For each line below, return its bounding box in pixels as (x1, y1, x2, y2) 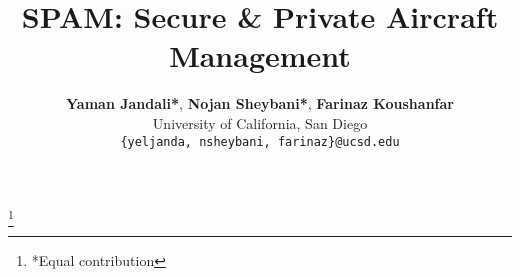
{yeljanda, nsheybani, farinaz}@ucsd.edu (120, 134, 400, 149)
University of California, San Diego (152, 112, 368, 133)
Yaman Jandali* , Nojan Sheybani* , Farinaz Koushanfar (66, 93, 454, 114)
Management (169, 35, 351, 76)
